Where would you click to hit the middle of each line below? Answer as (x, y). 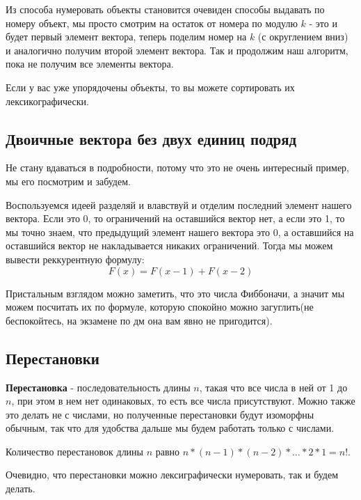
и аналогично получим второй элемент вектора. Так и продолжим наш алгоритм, (177, 50)
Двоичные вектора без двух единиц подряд (151, 138)
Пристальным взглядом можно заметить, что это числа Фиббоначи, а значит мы (175, 293)
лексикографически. (47, 101)
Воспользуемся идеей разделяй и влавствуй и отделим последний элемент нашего (179, 204)
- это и (323, 23)
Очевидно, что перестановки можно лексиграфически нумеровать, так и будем (172, 475)
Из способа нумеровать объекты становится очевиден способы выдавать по (165, 9)
